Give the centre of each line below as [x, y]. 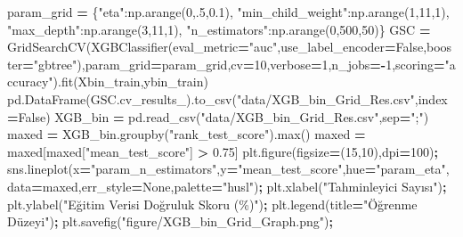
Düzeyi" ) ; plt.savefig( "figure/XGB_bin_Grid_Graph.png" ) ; [170, 221]
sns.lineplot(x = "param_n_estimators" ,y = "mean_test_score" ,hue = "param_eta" [227, 169]
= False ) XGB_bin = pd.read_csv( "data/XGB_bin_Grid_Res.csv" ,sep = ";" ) [218, 116]
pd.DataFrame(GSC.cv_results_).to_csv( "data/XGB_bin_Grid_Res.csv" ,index [227, 98]
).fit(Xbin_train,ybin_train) [130, 82]
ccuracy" [30, 82]
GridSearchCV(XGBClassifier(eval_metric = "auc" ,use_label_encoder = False [215, 47]
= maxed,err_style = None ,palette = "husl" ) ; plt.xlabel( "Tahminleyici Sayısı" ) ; [239, 186]
